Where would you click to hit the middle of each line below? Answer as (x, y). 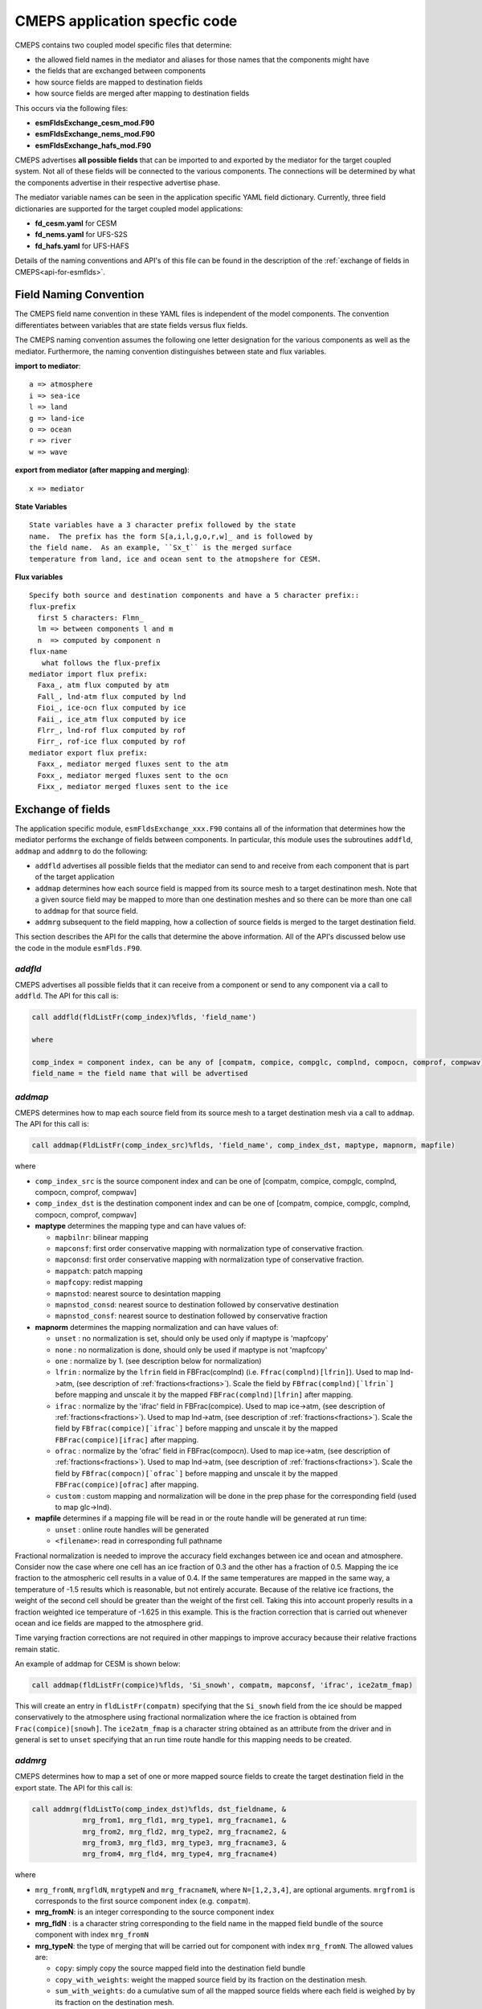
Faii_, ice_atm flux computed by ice (112, 719)
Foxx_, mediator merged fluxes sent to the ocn (133, 775)
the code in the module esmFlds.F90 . (78, 947)
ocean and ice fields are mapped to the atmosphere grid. (109, 1622)
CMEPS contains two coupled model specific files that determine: (123, 45)
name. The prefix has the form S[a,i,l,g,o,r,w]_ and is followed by (171, 536)
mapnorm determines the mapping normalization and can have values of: (157, 1327)
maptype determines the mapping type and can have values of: (141, 1226)
